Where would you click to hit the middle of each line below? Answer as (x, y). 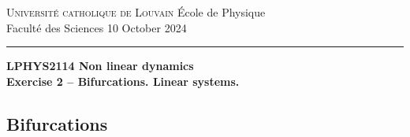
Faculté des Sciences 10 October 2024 (97, 27)
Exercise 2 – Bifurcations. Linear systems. (123, 81)
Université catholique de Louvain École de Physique (136, 12)
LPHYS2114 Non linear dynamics (100, 66)
